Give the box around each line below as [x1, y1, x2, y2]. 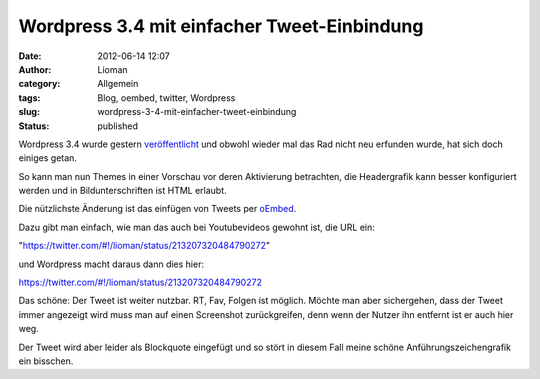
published [97, 120, 139, 132]
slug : [18, 106, 40, 118]
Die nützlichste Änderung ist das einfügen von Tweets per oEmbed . [18, 203, 297, 215]
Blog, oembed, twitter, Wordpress [97, 91, 236, 104]
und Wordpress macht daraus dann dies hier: [18, 258, 205, 270]
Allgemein [97, 78, 139, 90]
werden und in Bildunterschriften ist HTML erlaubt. [18, 185, 227, 197]
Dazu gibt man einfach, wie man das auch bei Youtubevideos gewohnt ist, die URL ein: [18, 221, 375, 233]
